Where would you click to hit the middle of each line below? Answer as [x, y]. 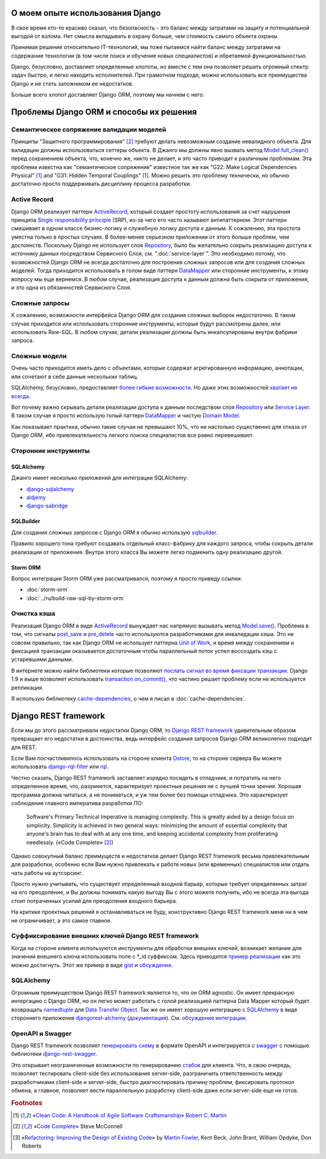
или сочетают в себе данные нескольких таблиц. [75, 376]
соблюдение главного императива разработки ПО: [77, 803]
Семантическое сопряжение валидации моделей [89, 130]
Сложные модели [39, 356]
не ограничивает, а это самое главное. [62, 920]
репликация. [27, 687]
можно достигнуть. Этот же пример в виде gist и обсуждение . [92, 965]
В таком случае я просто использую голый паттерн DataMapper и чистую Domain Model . [126, 416]
